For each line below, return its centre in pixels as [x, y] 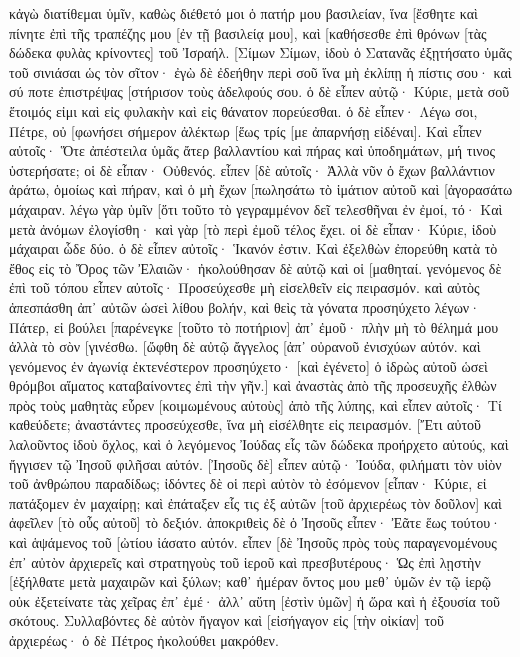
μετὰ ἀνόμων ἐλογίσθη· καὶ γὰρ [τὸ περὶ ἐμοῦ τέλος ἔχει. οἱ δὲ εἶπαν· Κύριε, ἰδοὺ [253, 228]
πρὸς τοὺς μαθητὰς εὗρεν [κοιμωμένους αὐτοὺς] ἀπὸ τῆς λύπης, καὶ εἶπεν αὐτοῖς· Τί [255, 404]
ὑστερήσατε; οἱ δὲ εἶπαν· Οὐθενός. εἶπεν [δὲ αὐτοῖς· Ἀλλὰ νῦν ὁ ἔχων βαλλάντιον [252, 169]
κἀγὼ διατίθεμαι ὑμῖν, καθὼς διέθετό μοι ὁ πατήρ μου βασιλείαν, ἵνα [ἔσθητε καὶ [243, 13]
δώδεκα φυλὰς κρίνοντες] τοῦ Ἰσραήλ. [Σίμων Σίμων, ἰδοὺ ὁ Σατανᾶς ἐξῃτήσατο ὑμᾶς [260, 52]
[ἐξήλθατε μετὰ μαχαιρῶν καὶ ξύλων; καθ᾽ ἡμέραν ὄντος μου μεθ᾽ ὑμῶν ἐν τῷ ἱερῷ [250, 581]
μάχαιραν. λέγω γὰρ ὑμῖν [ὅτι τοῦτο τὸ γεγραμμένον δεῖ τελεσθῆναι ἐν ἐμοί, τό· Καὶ [256, 208]
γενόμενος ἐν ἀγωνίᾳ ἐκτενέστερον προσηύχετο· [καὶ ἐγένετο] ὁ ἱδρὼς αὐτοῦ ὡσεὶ [248, 365]
